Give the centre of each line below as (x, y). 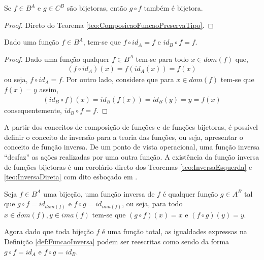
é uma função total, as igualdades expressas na (174, 231)
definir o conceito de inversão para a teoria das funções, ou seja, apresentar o (124, 137)
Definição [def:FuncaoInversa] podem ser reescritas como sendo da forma (117, 242)
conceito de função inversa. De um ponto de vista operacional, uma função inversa (132, 147)
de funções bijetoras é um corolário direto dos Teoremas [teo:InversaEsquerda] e (128, 166)
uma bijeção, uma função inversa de (99, 193)
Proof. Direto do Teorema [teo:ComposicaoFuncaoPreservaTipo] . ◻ (109, 25)
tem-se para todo (162, 59)
